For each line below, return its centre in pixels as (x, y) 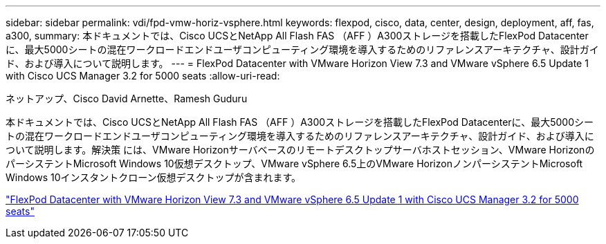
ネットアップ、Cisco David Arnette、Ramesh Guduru (127, 98)
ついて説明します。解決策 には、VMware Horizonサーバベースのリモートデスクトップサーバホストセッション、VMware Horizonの (300, 150)
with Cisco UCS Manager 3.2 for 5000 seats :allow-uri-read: (143, 76)
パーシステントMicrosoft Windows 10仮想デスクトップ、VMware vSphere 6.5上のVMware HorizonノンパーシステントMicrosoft (294, 163)
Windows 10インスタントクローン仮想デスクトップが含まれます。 (154, 177)
